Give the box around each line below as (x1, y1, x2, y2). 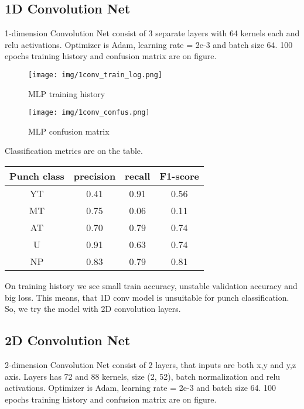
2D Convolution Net (5, 331, 131, 349)
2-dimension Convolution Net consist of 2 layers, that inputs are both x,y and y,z (5, 359, 296, 371)
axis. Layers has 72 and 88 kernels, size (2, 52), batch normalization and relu (5, 370, 281, 382)
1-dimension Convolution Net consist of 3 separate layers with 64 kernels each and (5, 27, 300, 39)
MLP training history (28, 87, 105, 99)
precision (73, 169, 116, 183)
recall (125, 169, 151, 183)
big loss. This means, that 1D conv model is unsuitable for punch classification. (5, 291, 289, 303)
